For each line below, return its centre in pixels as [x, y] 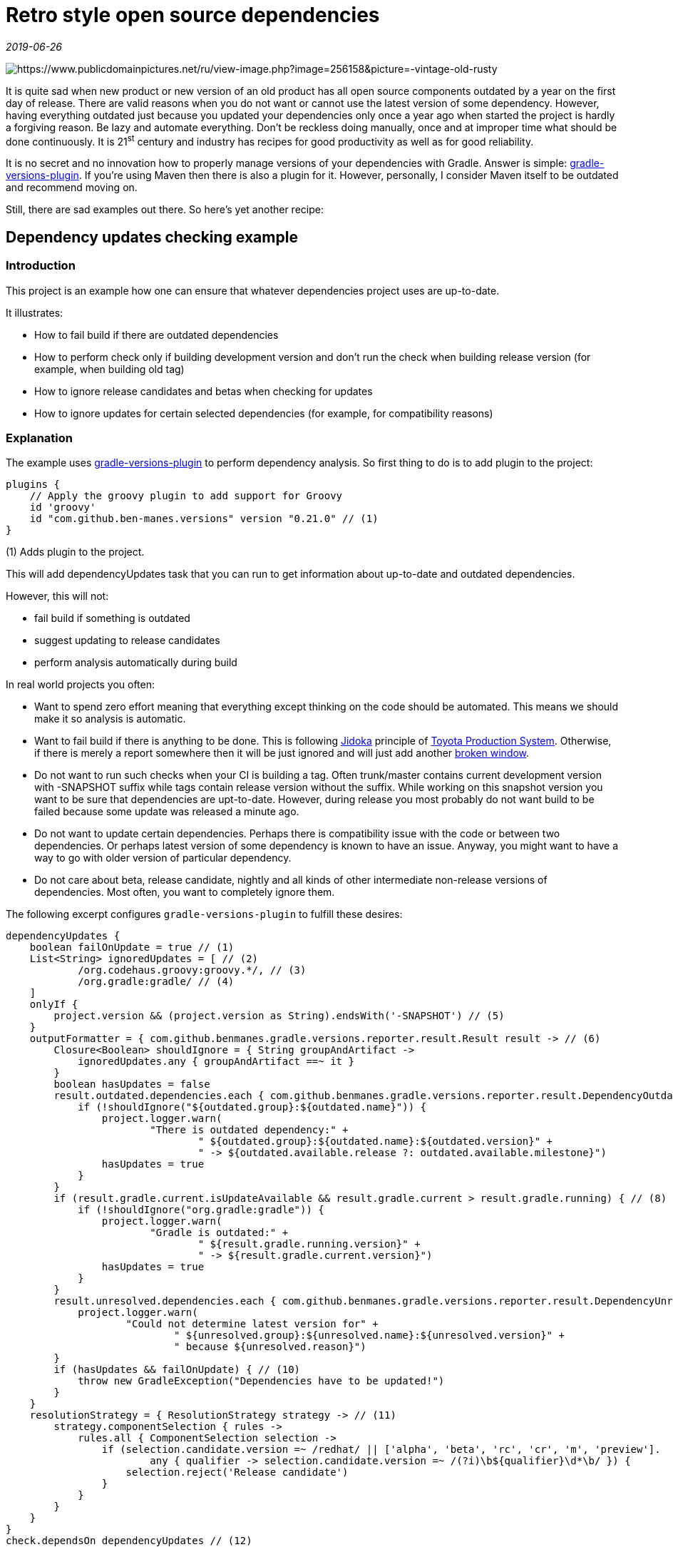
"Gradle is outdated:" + [219, 1233]
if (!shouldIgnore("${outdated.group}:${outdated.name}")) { [252, 1107]
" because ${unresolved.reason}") [270, 1347]
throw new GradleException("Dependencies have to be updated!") [261, 1381]
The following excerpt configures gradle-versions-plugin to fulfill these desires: [204, 914]
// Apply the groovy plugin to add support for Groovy [186, 496]
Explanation [39, 438]
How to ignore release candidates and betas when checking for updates [204, 391]
